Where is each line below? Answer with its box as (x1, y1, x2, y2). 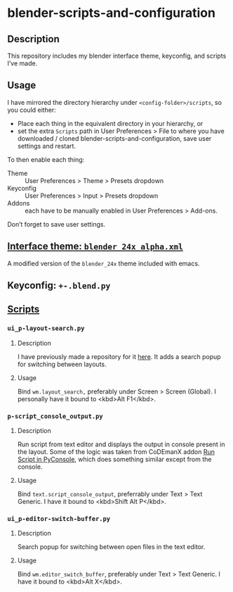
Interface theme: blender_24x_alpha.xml (7, 241, 184, 253)
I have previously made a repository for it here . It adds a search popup (17, 352, 221, 360)
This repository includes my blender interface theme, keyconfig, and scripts (7, 51, 227, 60)
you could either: (7, 106, 56, 114)
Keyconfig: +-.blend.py (7, 279, 111, 291)
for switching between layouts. (17, 360, 107, 368)
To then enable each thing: (7, 155, 85, 163)
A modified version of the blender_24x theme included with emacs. (7, 259, 200, 267)
